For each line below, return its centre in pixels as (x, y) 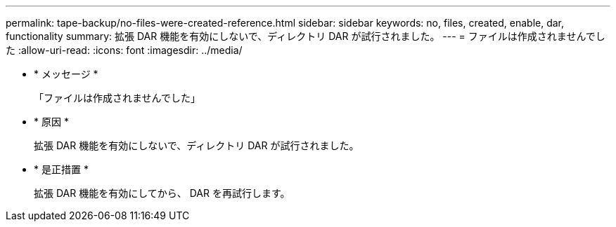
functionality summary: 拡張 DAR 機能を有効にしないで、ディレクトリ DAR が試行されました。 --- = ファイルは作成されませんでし (306, 36)
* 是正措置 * (61, 169)
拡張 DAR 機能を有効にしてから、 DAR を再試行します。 (162, 193)
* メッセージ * (66, 74)
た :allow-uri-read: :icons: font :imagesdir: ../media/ (124, 50)
